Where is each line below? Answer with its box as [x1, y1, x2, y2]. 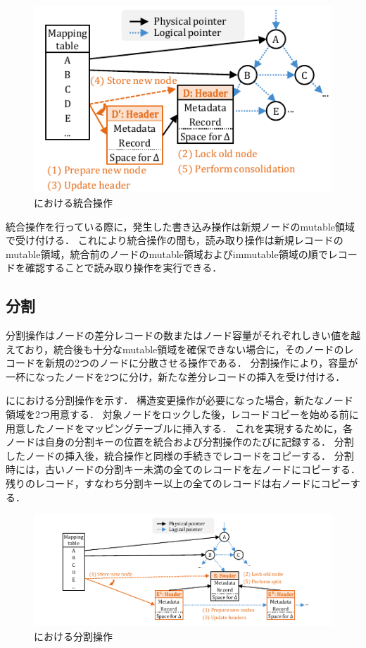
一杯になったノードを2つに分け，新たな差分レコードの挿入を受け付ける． [6, 369, 346, 384]
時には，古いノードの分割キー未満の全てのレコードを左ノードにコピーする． [6, 462, 360, 477]
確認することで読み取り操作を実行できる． [25, 260, 222, 275]
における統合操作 [34, 195, 113, 209]
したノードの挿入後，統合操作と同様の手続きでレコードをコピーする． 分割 [6, 448, 354, 463]
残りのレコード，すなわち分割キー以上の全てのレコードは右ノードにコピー [6, 476, 351, 491]
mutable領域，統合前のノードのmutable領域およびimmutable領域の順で [6, 246, 328, 261]
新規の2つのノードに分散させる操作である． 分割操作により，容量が [44, 355, 358, 370]
